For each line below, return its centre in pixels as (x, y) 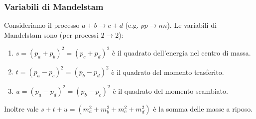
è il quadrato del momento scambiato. (170, 90)
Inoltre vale (21, 108)
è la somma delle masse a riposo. (203, 108)
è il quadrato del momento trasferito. (168, 72)
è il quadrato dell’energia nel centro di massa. (181, 52)
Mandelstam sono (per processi (51, 34)
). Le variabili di (192, 25)
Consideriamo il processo (42, 25)
